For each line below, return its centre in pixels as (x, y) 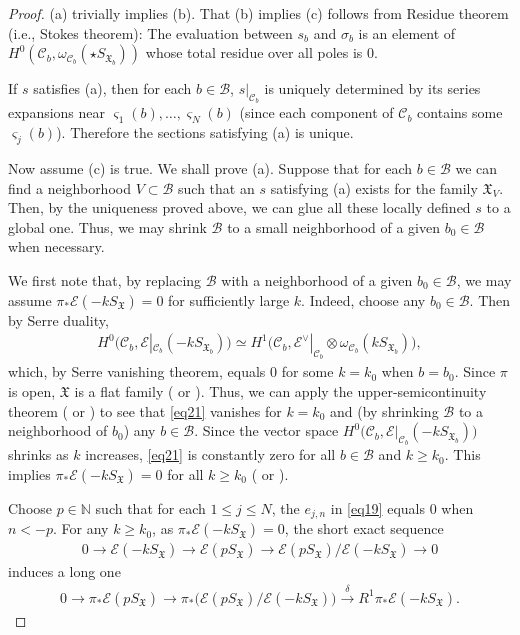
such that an (216, 187)
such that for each (150, 507)
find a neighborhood (69, 187)
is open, (32, 390)
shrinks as (38, 454)
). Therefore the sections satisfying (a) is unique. (205, 132)
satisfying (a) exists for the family (374, 187)
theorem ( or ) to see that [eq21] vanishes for (145, 410)
